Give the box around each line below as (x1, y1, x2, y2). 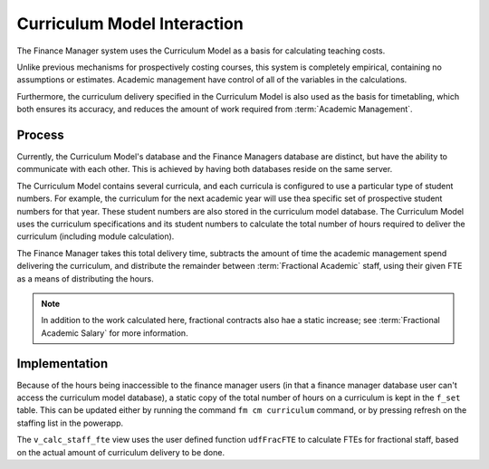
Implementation (16, 356, 109, 371)
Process (16, 127, 64, 142)
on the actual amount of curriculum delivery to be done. (16, 446, 225, 457)
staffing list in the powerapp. (16, 417, 124, 428)
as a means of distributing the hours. (16, 273, 154, 284)
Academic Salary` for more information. (41, 327, 189, 339)
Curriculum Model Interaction (16, 14, 244, 33)
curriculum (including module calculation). (16, 231, 175, 242)
